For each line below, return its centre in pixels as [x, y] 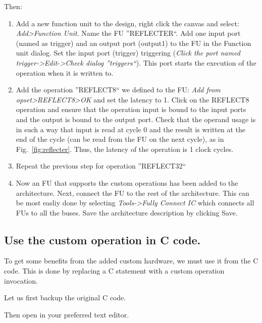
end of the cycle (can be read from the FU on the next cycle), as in [120, 139]
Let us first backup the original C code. [65, 298]
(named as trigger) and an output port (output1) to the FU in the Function [134, 43]
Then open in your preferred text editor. [67, 314]
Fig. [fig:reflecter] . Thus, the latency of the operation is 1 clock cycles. [125, 149]
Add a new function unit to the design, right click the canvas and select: [127, 23]
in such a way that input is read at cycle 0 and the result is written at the [131, 129]
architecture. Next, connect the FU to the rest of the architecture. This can [133, 193]
